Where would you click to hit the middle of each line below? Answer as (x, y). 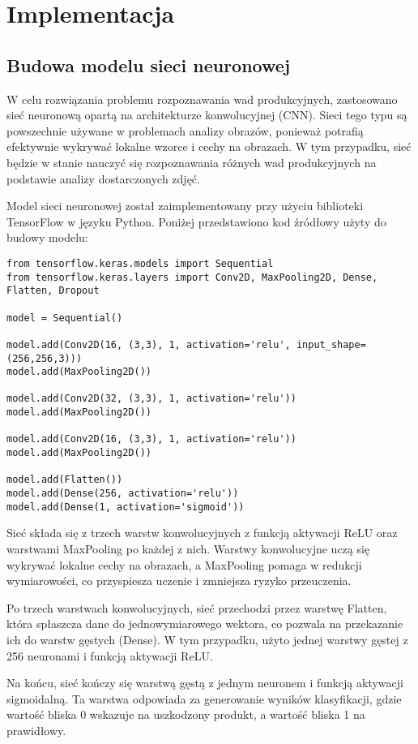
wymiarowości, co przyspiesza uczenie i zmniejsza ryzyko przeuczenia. (179, 581)
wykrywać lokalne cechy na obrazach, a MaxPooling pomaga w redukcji (184, 564)
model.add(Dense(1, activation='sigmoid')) (126, 507)
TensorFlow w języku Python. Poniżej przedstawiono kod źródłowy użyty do (196, 221)
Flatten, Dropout (53, 291)
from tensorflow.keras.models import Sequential (140, 263)
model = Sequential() (65, 318)
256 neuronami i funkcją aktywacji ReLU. (110, 655)
